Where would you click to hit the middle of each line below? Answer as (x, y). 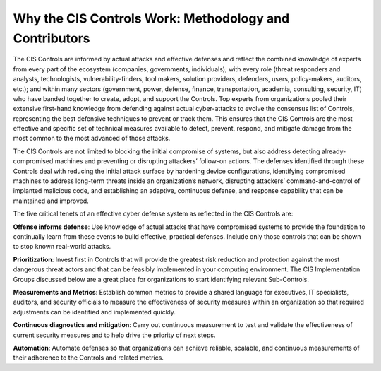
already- (334, 151)
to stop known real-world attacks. (62, 247)
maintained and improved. (51, 201)
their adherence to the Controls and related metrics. (88, 358)
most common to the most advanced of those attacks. (92, 139)
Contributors (52, 38)
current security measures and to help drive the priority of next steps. (114, 335)
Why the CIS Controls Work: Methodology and (151, 18)
